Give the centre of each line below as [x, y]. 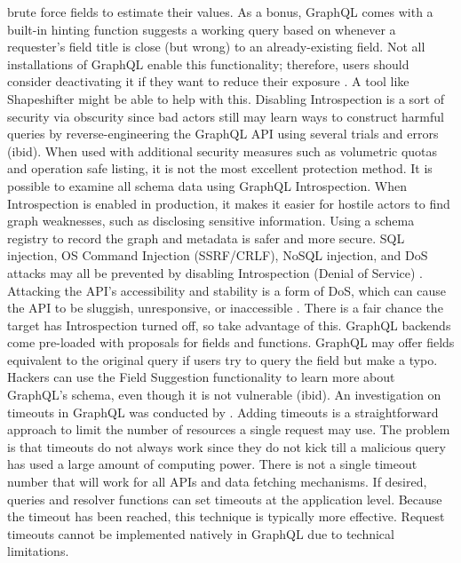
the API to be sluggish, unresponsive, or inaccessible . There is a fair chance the [225, 308]
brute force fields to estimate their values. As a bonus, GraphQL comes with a [220, 12]
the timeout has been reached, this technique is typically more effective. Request [226, 516]
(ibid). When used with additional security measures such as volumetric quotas [223, 151]
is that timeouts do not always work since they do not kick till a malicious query [227, 446]
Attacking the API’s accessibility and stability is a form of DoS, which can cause [227, 290]
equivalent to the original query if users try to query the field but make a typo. [223, 359]
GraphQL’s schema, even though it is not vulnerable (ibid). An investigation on [224, 395]
